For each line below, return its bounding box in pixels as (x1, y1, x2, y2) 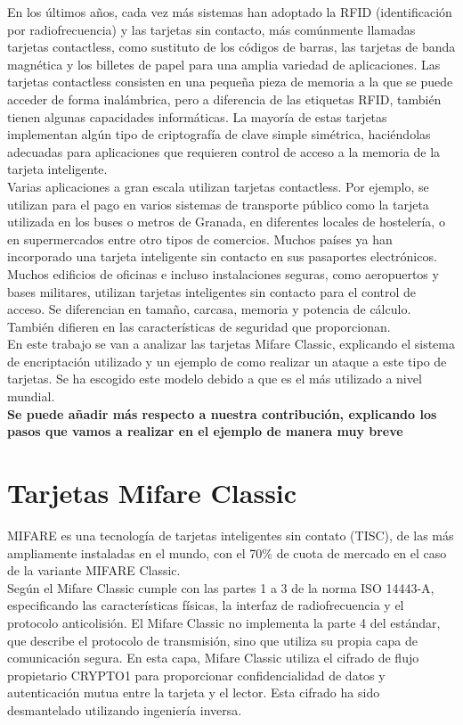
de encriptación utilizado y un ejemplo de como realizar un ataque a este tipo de (7, 351, 447, 370)
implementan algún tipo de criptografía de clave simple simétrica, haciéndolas (7, 125, 431, 144)
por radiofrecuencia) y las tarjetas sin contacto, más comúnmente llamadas (7, 20, 416, 38)
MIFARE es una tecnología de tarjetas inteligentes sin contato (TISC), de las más (7, 525, 454, 544)
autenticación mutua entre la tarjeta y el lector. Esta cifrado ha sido (7, 683, 380, 702)
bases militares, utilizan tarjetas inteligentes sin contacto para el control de (7, 282, 417, 301)
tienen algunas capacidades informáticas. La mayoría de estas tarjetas (7, 107, 387, 126)
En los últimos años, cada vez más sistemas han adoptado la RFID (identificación (7, 3, 452, 21)
